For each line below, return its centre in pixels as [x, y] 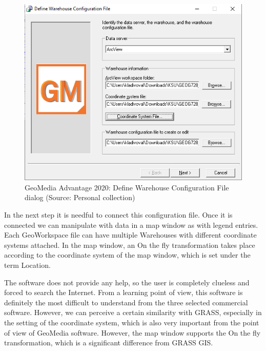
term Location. [27, 265]
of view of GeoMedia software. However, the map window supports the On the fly [132, 332]
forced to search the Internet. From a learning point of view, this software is [124, 292]
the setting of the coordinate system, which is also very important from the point [132, 323]
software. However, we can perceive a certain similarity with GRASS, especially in [133, 312]
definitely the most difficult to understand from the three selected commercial [126, 302]
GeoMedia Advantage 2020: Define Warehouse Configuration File [127, 187]
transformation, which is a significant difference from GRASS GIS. [109, 343]
